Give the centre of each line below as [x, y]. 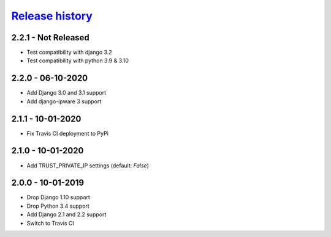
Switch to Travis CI [51, 223]
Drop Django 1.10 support [58, 197]
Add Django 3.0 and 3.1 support [67, 93]
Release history [52, 16]
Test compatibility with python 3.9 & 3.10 [78, 60]
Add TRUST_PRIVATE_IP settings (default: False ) [88, 166]
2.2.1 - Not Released [51, 38]
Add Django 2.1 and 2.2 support [67, 214]
